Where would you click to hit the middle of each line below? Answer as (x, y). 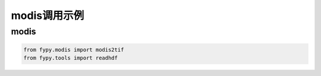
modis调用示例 (48, 15)
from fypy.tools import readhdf (71, 58)
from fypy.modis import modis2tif (74, 50)
